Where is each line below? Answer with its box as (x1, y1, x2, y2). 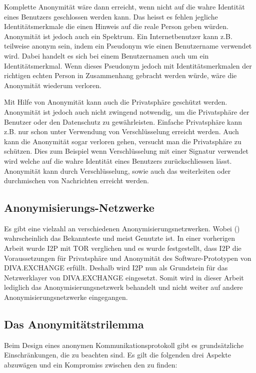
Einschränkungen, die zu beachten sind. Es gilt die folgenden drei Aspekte (4, 349, 231, 360)
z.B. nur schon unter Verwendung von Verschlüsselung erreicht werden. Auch (4, 126, 239, 137)
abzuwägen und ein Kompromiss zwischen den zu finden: (4, 359, 177, 370)
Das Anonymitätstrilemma (4, 316, 144, 332)
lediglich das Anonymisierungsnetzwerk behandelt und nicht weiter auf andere (4, 282, 243, 292)
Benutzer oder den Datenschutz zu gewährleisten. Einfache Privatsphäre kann (4, 116, 242, 127)
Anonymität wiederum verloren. (4, 80, 101, 90)
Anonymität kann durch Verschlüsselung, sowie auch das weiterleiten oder (4, 165, 231, 176)
